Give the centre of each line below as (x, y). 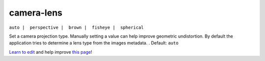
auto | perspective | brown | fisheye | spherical (77, 27)
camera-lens (36, 13)
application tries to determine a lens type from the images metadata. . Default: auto (94, 43)
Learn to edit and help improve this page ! (51, 52)
